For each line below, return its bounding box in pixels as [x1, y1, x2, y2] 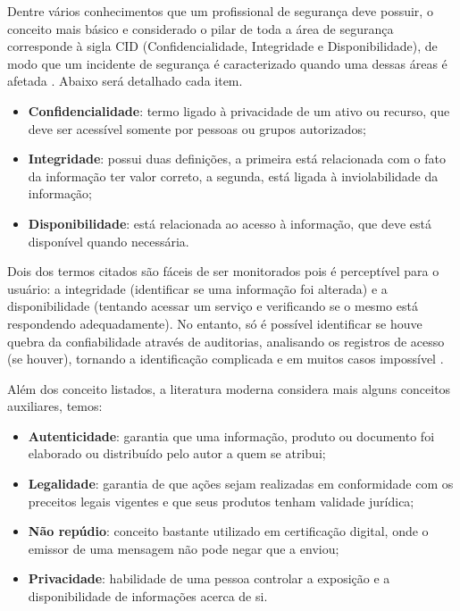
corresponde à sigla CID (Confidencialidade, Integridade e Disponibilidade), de [7, 37, 438, 55]
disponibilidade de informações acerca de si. [28, 587, 268, 606]
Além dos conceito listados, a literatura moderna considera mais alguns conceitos [7, 379, 451, 398]
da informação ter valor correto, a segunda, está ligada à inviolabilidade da [28, 166, 439, 185]
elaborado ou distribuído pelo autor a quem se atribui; [28, 444, 326, 463]
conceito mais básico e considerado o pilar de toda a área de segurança [7, 19, 394, 38]
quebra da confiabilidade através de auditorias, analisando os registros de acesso [7, 331, 445, 350]
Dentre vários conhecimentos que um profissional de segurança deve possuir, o [7, 2, 433, 20]
